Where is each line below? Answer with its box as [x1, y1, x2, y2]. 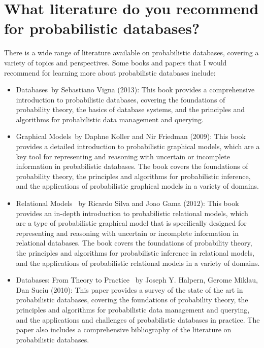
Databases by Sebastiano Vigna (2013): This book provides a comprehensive [16, 84, 255, 95]
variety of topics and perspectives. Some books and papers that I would [4, 57, 227, 67]
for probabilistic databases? [4, 18, 200, 39]
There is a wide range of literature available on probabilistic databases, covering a [4, 47, 259, 58]
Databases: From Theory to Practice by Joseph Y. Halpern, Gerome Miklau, [16, 274, 258, 285]
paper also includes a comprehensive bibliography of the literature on [16, 324, 232, 335]
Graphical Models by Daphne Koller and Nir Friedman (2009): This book [16, 131, 246, 142]
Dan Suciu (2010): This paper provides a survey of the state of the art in [16, 284, 243, 295]
